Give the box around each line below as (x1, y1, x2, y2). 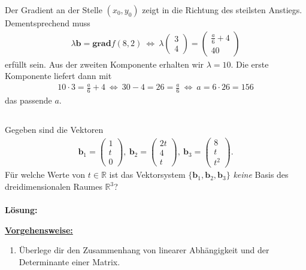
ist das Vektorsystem (109, 168, 186, 181)
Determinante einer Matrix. (19, 256, 120, 268)
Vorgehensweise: (5, 223, 73, 236)
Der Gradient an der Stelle (5, 4, 102, 16)
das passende (5, 94, 52, 107)
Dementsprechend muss (5, 17, 90, 29)
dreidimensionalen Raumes (5, 180, 102, 193)
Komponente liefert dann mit (5, 69, 112, 82)
